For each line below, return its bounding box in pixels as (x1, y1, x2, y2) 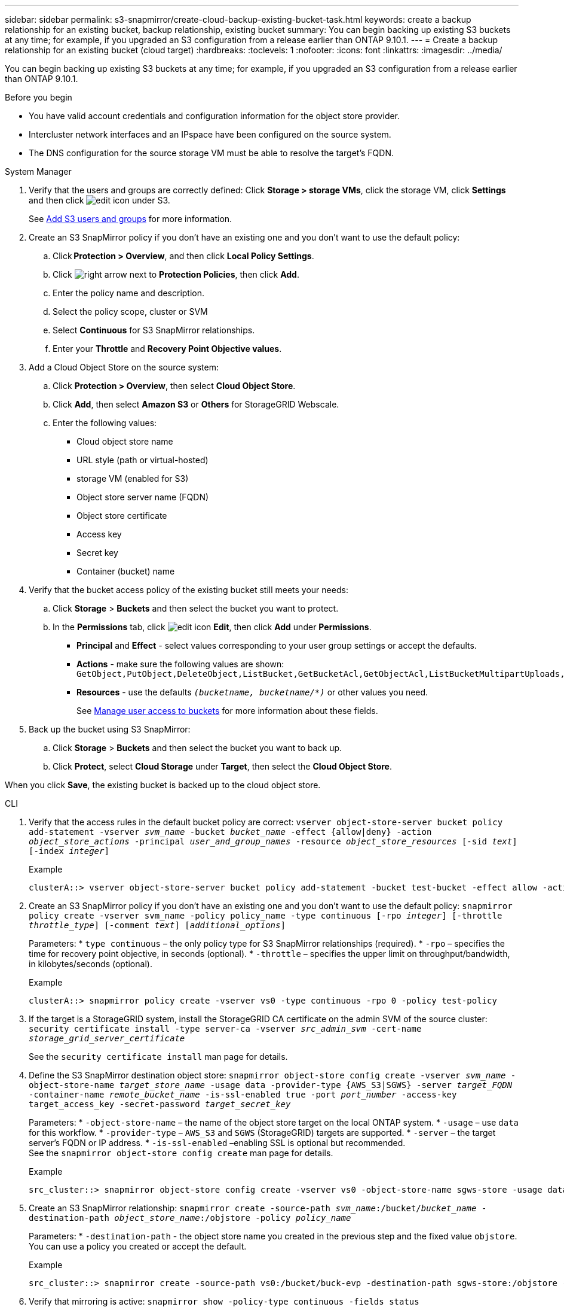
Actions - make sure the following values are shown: (76, 659, 284, 669)
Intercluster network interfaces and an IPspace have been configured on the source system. (29, 129, 391, 139)
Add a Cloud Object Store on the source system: (29, 362, 219, 372)
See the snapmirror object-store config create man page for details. (29, 1148, 333, 1158)
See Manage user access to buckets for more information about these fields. (76, 706, 378, 716)
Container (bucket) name (76, 566, 175, 576)
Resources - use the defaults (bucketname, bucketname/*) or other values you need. (76, 687, 428, 697)
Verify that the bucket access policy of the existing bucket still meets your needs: (29, 585, 348, 595)
